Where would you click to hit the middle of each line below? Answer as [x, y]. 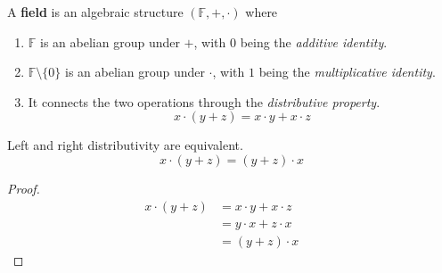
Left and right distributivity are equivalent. [125, 145]
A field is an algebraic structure [95, 12]
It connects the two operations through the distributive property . [204, 101]
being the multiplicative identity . [347, 72]
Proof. [24, 188]
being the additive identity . [314, 41]
